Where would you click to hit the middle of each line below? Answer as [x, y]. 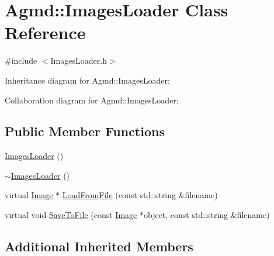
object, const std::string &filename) [207, 215]
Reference [45, 32]
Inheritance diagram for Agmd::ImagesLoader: [87, 80]
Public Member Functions [85, 131]
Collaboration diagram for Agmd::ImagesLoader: [92, 100]
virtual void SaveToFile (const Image [71, 215]
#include [21, 60]
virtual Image [29, 195]
